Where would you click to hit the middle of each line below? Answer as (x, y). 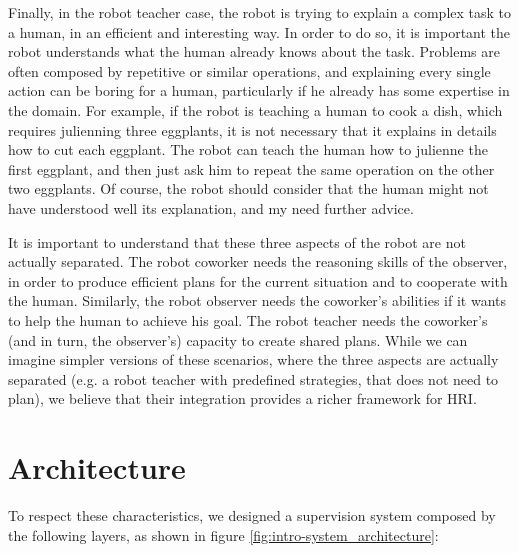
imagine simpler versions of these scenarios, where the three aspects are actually (253, 359)
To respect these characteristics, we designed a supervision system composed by (252, 515)
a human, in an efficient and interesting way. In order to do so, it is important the (259, 31)
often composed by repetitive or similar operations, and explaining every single (249, 70)
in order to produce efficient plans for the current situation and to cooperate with (258, 280)
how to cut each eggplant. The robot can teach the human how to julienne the (248, 149)
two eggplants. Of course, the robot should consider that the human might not (248, 188)
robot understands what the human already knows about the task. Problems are (254, 51)
